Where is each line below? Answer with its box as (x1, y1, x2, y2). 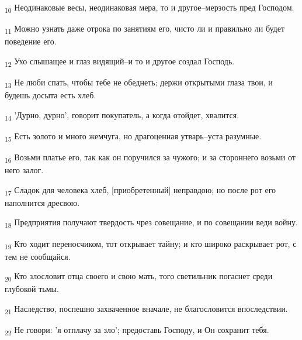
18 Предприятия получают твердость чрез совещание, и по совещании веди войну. (5, 216, 298, 230)
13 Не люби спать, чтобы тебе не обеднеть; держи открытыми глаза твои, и (5, 75, 273, 90)
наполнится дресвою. (5, 196, 80, 208)
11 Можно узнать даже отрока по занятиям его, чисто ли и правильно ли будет (5, 22, 285, 36)
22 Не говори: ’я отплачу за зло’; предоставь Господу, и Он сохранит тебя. (5, 324, 269, 337)
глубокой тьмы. (5, 283, 59, 295)
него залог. (5, 164, 44, 176)
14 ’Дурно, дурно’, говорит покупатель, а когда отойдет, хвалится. (5, 108, 239, 122)
